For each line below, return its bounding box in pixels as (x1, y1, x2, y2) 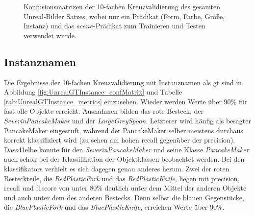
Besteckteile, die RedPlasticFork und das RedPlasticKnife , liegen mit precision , (4, 173, 240, 183)
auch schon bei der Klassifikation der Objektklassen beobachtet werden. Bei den (4, 154, 245, 164)
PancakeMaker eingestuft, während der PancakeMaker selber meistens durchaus (4, 125, 243, 135)
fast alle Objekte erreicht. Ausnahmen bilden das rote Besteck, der (4, 106, 204, 116)
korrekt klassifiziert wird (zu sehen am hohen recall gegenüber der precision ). (4, 135, 235, 145)
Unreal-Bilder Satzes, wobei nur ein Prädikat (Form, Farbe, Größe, (24, 11, 225, 21)
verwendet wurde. (24, 30, 76, 40)
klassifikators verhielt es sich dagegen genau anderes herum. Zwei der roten (4, 163, 229, 173)
